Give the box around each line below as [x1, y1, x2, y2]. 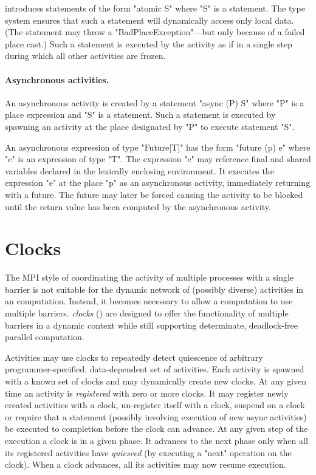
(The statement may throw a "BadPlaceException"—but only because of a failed [5, 26, 305, 38]
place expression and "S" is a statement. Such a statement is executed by [5, 108, 276, 121]
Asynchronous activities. [5, 73, 109, 86]
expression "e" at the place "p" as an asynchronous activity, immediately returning [5, 176, 311, 189]
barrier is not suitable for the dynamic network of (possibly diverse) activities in [5, 282, 304, 295]
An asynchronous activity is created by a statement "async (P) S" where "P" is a [5, 96, 304, 109]
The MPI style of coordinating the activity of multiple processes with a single [5, 271, 294, 284]
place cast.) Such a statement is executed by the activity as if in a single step [5, 37, 292, 50]
